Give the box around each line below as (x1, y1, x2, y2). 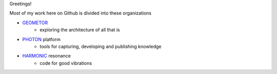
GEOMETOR (22, 20, 48, 26)
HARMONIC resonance (22, 53, 71, 59)
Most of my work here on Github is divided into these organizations (9, 10, 151, 16)
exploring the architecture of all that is (39, 27, 120, 33)
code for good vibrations (39, 60, 92, 66)
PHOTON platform (22, 36, 61, 42)
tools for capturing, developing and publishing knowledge (39, 43, 162, 49)
